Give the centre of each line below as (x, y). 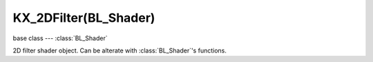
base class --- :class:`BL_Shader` (60, 38)
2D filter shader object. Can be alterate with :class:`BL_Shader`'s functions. (120, 50)
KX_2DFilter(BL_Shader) (84, 18)
